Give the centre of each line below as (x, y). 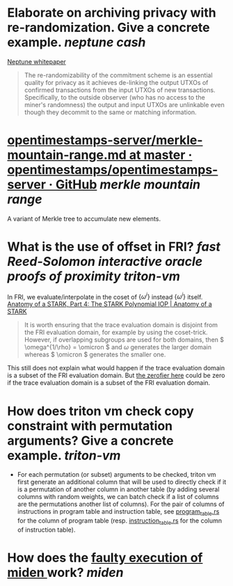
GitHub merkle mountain (128, 185)
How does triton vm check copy (101, 411)
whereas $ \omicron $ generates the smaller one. (95, 355)
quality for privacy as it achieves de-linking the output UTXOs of (116, 82)
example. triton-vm (64, 456)
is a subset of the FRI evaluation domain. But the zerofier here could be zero (116, 375)
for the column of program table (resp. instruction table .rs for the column (120, 521)
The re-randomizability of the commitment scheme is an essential (119, 75)
